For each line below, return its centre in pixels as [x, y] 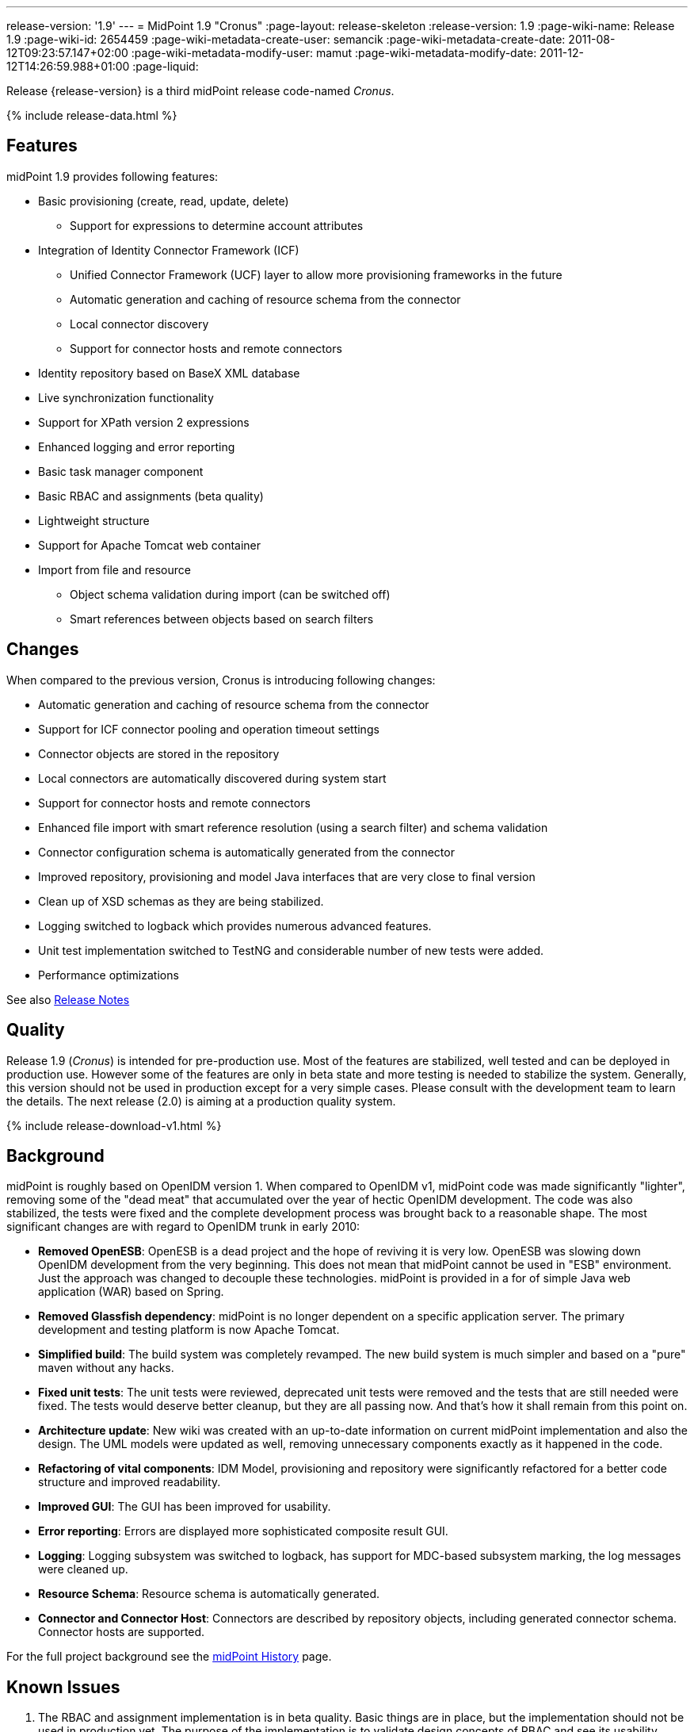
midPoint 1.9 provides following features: [112, 176]
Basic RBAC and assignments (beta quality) [151, 496]
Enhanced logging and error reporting [137, 446]
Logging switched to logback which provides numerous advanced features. [235, 925]
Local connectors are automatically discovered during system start [212, 778]
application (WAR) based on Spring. [131, 1292]
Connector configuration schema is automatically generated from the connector [246, 852]
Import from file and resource [114, 569]
